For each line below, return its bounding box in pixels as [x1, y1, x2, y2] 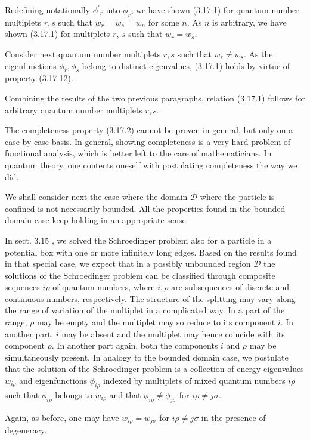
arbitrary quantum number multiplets [5, 103, 142, 116]
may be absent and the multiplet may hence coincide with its [61, 327, 285, 340]
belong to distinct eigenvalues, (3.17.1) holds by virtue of [82, 59, 290, 72]
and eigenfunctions [18, 374, 87, 387]
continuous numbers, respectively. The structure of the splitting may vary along [5, 292, 296, 304]
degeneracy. [5, 424, 47, 436]
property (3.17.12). [5, 72, 73, 84]
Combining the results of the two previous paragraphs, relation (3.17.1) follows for [5, 91, 305, 104]
